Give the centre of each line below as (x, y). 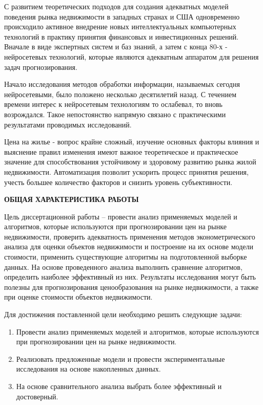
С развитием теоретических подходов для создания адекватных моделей (116, 6)
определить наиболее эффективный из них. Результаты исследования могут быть (130, 277)
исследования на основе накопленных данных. (88, 369)
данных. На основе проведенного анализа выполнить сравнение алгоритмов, (123, 266)
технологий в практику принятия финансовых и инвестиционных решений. (122, 36)
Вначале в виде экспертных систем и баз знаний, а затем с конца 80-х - (116, 47)
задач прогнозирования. (41, 67)
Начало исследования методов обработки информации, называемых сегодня (122, 84)
